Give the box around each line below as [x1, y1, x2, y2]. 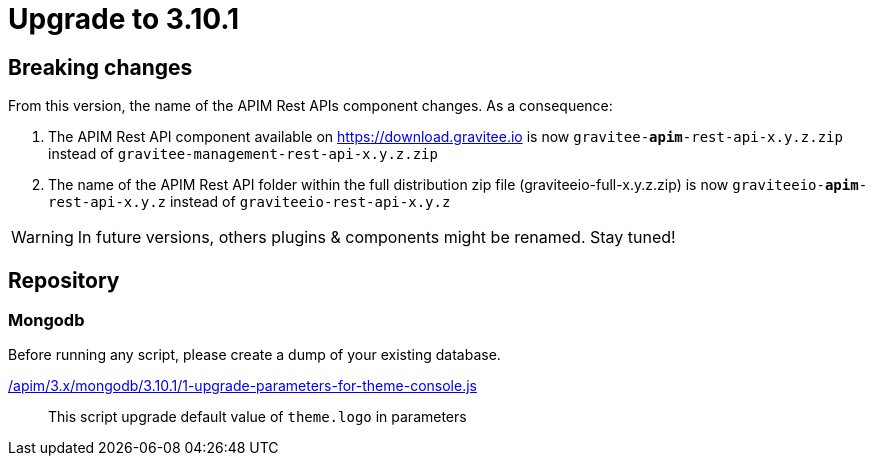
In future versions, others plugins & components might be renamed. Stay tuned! [77, 227, 676, 248]
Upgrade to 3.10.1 [8, 2, 240, 36]
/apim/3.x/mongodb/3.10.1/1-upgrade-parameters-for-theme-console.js [8, 377, 477, 395]
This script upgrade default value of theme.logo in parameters [48, 408, 467, 426]
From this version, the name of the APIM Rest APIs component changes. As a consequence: [8, 97, 613, 115]
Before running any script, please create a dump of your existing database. [8, 346, 501, 364]
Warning [11, 227, 74, 248]
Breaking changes [8, 54, 193, 80]
